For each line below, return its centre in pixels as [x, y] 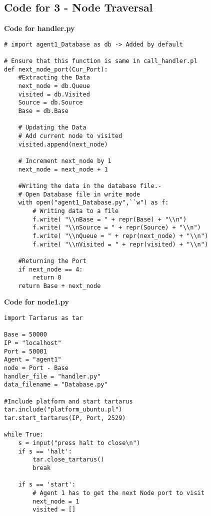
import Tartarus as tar [43, 318]
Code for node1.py [37, 302]
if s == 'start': [47, 485]
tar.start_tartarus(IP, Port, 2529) [65, 418]
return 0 [47, 278]
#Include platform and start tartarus [68, 401]
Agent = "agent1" [33, 360]
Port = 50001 [25, 351]
